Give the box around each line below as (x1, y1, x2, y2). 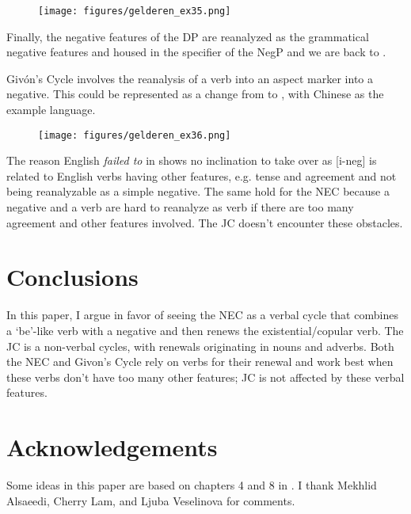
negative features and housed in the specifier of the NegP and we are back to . (6, 44, 386, 60)
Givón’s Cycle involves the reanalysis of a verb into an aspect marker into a (6, 70, 373, 86)
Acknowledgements (6, 431, 218, 463)
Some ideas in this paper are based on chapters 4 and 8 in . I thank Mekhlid (6, 477, 377, 493)
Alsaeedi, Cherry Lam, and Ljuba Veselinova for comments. (6, 492, 295, 508)
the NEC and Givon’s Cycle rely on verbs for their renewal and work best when (6, 353, 394, 370)
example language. (6, 101, 96, 118)
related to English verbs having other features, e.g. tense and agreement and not (6, 167, 397, 184)
